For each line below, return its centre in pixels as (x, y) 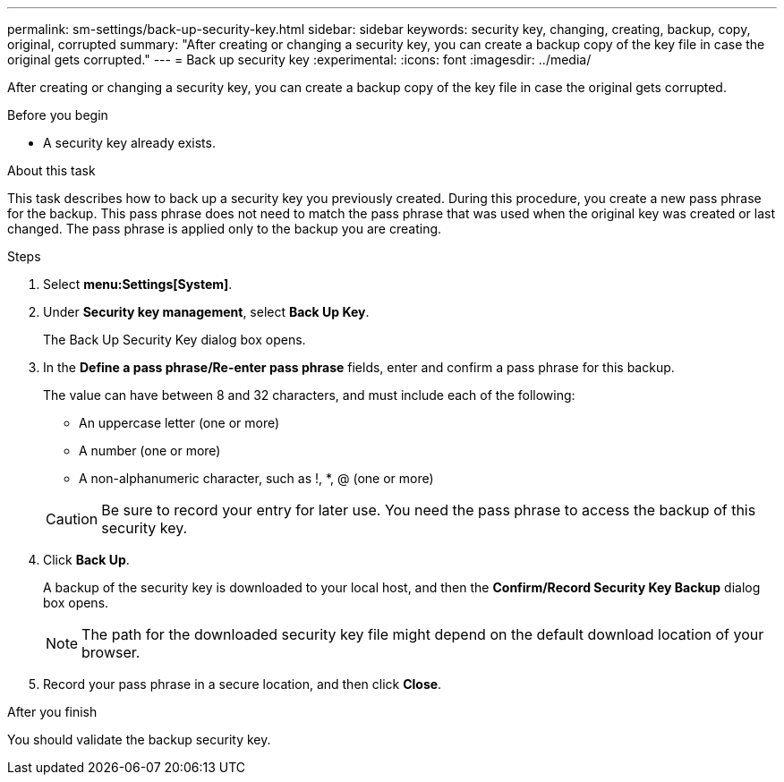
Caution (72, 519)
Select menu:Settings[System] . (138, 284)
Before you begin (58, 115)
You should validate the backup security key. (139, 739)
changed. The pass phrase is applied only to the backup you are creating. (225, 229)
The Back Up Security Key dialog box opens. (175, 340)
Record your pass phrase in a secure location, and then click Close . (243, 684)
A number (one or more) (150, 450)
